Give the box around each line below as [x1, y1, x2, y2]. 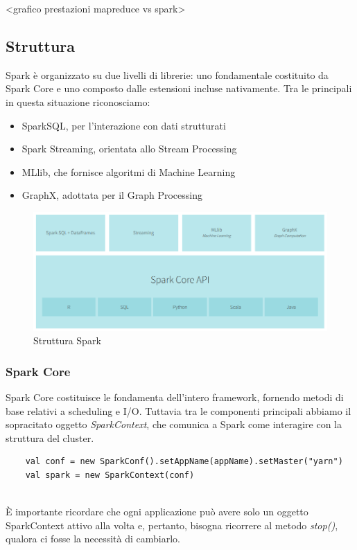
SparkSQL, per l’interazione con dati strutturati [21, 118, 226, 132]
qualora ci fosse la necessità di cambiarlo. [6, 531, 180, 546]
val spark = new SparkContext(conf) [25, 470, 195, 480]
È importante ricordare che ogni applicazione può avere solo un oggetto [6, 504, 308, 519]
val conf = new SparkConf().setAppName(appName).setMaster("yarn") [25, 456, 343, 467]
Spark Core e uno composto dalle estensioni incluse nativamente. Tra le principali [6, 81, 352, 96]
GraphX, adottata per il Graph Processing [21, 188, 202, 202]
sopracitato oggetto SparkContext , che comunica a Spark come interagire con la [6, 417, 342, 432]
